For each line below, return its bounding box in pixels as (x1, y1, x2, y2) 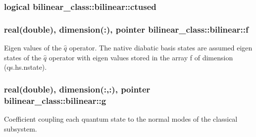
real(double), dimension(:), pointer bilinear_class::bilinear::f (4, 23, 249, 35)
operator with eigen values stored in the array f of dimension (49, 52, 233, 62)
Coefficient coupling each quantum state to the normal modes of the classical (4, 113, 238, 124)
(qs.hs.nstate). (4, 62, 47, 72)
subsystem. (4, 123, 37, 134)
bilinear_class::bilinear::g (4, 94, 106, 106)
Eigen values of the (4, 43, 62, 53)
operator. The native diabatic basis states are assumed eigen (69, 43, 253, 53)
